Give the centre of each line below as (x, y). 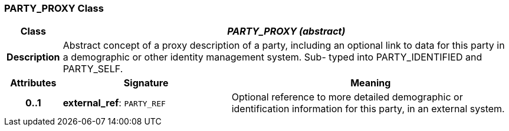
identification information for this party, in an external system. (368, 109)
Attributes (33, 83)
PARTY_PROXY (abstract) (286, 31)
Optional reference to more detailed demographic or (347, 97)
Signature (146, 83)
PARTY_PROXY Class (54, 8)
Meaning (371, 83)
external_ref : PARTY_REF (114, 103)
